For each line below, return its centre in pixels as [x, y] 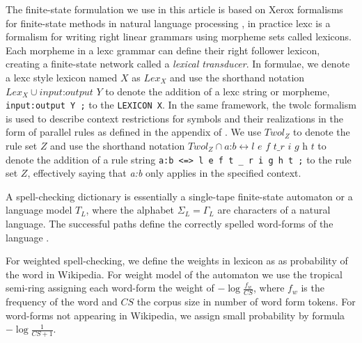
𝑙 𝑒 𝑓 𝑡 [264, 147]
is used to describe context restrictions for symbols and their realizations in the [175, 118]
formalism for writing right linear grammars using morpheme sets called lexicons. [179, 37]
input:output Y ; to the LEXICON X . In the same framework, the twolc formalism [181, 105]
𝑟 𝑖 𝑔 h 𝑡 [297, 147]
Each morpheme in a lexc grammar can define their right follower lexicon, [163, 50]
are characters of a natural [274, 210]
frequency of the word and [62, 302]
